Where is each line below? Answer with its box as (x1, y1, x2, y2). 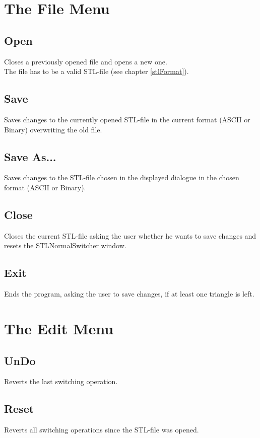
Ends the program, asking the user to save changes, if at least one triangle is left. (4, 288, 254, 299)
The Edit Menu (4, 318, 114, 338)
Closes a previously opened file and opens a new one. (4, 56, 167, 66)
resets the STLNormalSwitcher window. (4, 240, 126, 251)
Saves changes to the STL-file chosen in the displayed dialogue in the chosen (4, 172, 239, 183)
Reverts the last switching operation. (4, 376, 118, 387)
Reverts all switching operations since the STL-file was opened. (4, 424, 199, 435)
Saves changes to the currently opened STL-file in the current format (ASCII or (4, 114, 250, 124)
